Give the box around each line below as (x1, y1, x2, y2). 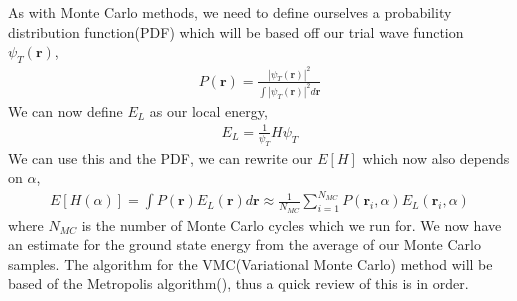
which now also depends (362, 147, 510, 168)
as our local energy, (149, 100, 268, 121)
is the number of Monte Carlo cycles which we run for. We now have (81, 214, 502, 235)
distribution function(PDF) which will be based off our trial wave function (8, 21, 464, 42)
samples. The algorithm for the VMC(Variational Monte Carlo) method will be (8, 253, 493, 274)
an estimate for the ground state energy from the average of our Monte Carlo (8, 234, 481, 255)
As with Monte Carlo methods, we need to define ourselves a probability (8, 2, 452, 22)
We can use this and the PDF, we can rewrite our (8, 147, 313, 168)
